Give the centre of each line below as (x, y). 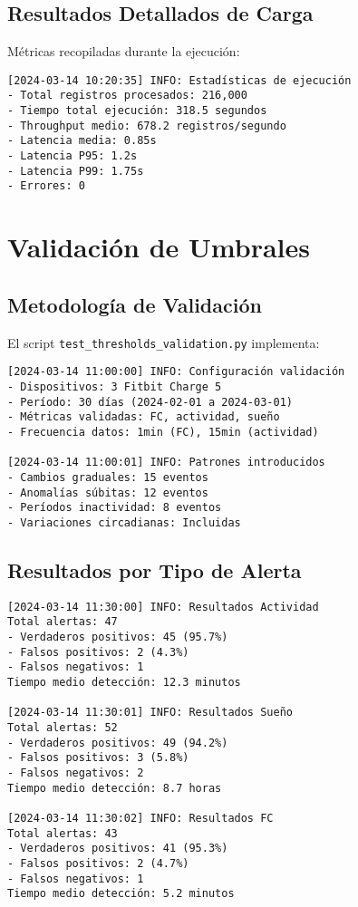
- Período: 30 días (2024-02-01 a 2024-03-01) (150, 402)
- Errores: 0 (46, 186)
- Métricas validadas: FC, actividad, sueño (144, 417)
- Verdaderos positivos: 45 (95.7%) (118, 637)
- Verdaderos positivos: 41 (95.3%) (118, 849)
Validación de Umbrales (159, 247)
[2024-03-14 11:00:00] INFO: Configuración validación (176, 372)
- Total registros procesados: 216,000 (127, 96)
